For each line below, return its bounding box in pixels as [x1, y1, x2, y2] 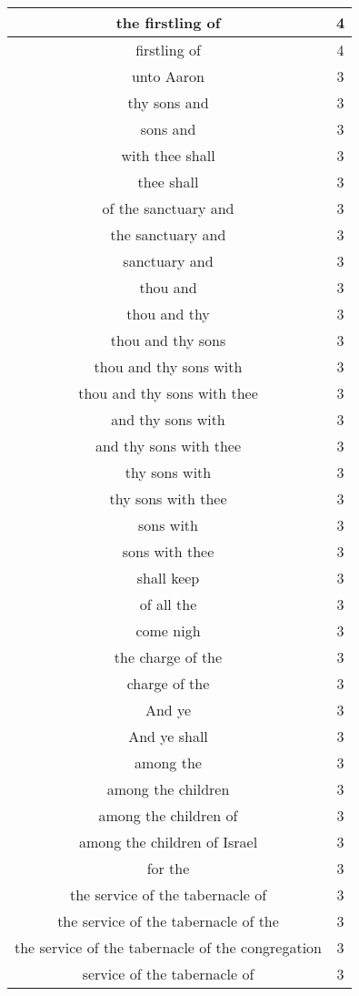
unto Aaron [131, 66, 205, 86]
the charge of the [114, 646, 223, 667]
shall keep [136, 567, 200, 588]
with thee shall [121, 145, 215, 166]
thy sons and [127, 92, 209, 113]
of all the [139, 594, 197, 615]
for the [146, 858, 190, 879]
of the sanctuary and [102, 198, 234, 219]
